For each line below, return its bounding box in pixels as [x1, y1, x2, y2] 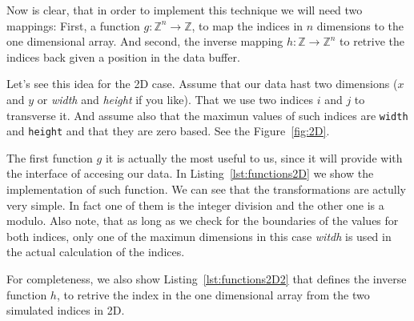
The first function [6, 149, 93, 166]
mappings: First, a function [6, 17, 140, 34]
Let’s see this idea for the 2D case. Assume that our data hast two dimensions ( [6, 75, 398, 92]
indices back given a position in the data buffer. [6, 48, 240, 65]
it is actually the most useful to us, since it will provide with [105, 149, 403, 166]
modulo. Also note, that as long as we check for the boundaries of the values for [6, 212, 399, 229]
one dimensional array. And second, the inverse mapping [6, 33, 283, 50]
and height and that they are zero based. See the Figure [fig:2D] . [6, 122, 330, 139]
